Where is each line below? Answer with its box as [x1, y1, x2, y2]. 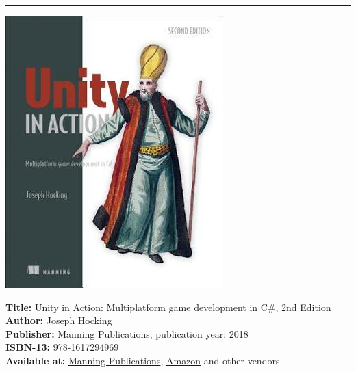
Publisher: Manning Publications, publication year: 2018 [5, 326, 249, 341]
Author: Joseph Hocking [5, 313, 112, 328]
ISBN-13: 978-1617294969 [5, 340, 119, 354]
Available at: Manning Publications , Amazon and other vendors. [5, 353, 283, 367]
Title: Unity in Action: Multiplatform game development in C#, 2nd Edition [5, 300, 331, 314]
